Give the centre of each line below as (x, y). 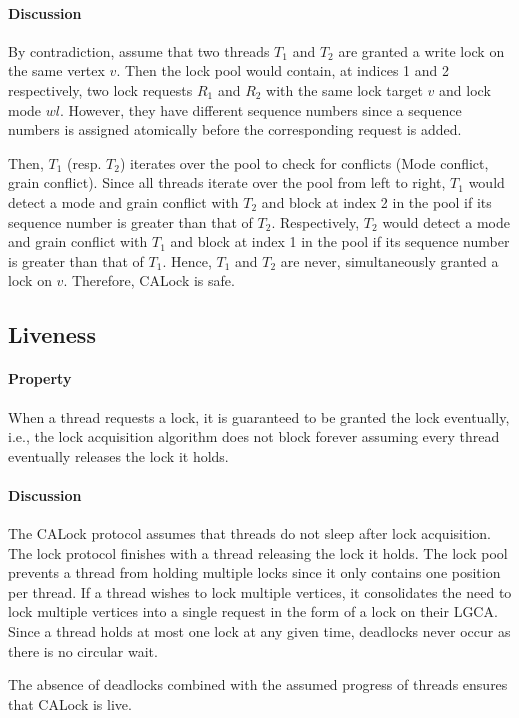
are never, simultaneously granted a (389, 260)
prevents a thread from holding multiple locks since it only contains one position (254, 572)
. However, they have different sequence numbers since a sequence (260, 109)
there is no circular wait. (83, 650)
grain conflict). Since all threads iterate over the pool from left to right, (227, 182)
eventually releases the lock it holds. (118, 455)
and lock (465, 89)
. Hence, (187, 260)
